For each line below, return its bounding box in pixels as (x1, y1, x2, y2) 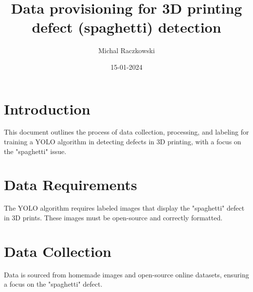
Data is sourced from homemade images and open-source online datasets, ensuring (4, 269, 249, 279)
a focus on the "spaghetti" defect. (4, 279, 103, 289)
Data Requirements (4, 175, 137, 195)
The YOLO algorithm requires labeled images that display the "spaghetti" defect (4, 203, 245, 213)
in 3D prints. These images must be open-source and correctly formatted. (4, 212, 223, 222)
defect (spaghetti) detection (32, 17, 221, 37)
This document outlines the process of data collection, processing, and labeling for (4, 127, 249, 137)
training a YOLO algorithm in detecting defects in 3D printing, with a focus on (4, 136, 241, 147)
